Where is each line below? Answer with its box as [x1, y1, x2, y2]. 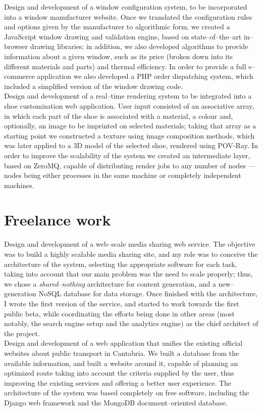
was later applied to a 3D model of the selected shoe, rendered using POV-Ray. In [4, 140, 258, 151]
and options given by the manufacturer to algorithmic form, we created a [4, 21, 230, 32]
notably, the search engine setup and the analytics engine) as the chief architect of [4, 318, 258, 329]
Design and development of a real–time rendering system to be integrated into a [4, 90, 252, 101]
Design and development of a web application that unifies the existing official [4, 338, 243, 348]
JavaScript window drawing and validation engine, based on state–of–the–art [4, 31, 242, 41]
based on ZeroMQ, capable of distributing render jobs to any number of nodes [4, 160, 246, 170]
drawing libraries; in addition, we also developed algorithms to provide [30, 41, 248, 52]
